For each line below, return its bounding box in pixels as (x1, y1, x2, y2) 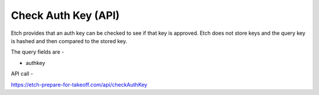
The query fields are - (11, 48, 64, 55)
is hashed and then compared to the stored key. (11, 37, 128, 44)
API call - (11, 70, 34, 77)
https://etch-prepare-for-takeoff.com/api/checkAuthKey (11, 81, 148, 88)
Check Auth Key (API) (11, 9, 120, 22)
